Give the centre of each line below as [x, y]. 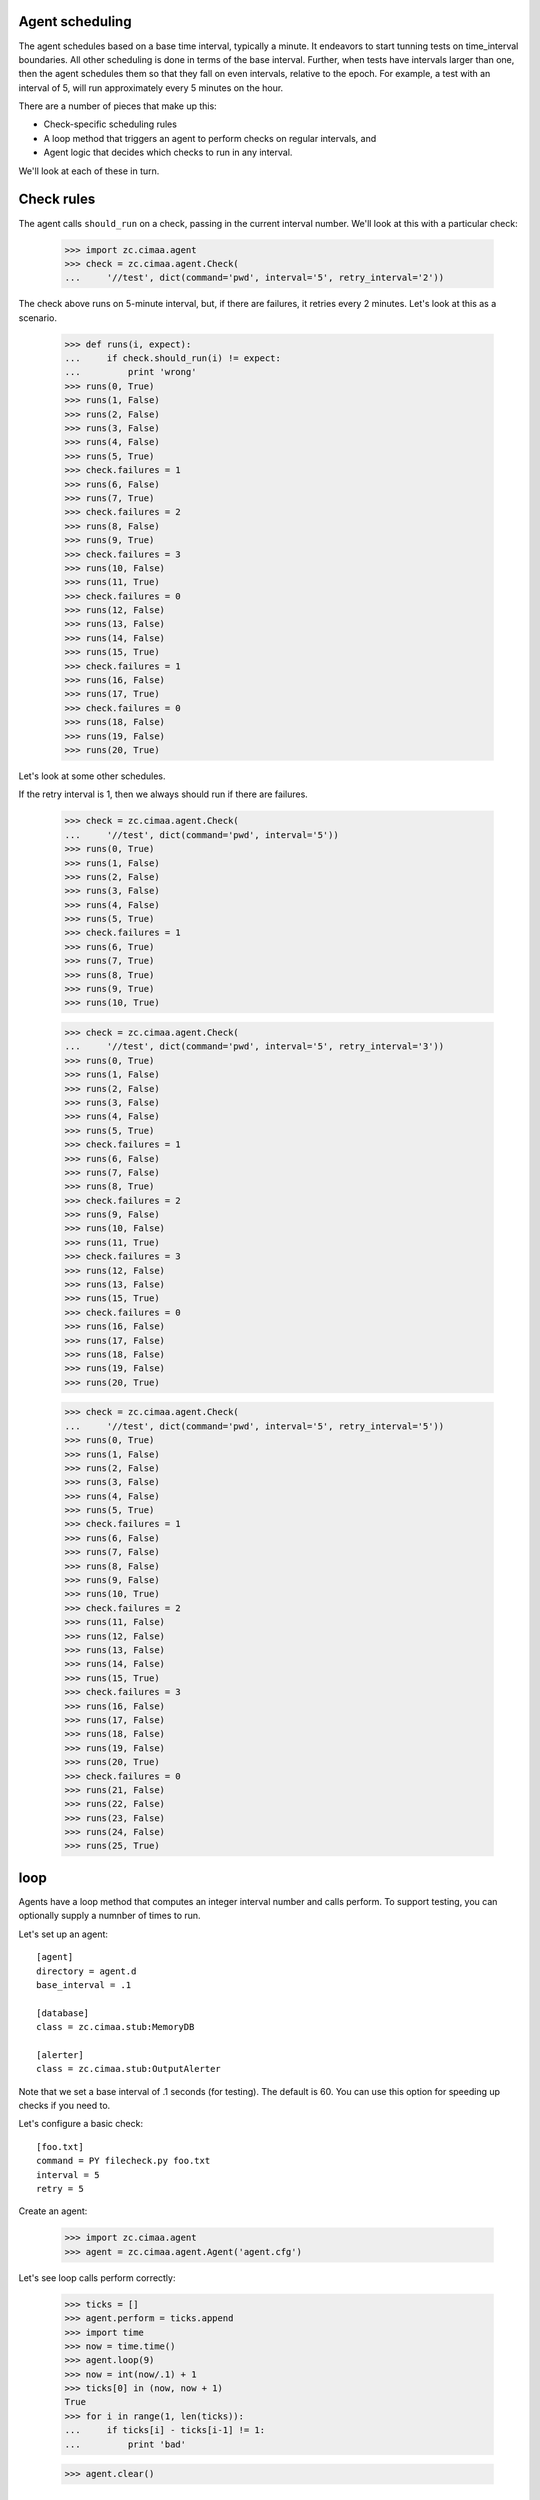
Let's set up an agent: [63, 1934]
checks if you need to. [64, 2106]
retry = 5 [60, 2188]
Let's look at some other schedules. [92, 776]
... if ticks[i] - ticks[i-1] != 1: [164, 2430]
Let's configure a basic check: [81, 2124]
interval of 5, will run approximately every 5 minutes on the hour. [151, 87]
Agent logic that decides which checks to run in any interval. [168, 152]
